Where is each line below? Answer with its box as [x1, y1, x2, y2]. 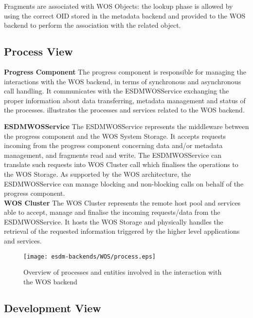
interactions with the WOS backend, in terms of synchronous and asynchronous [4, 76, 241, 86]
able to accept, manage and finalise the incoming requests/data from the [4, 207, 220, 217]
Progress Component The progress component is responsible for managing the [4, 66, 246, 76]
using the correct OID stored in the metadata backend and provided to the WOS [4, 10, 246, 20]
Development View [4, 300, 101, 315]
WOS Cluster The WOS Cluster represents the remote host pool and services [4, 197, 241, 207]
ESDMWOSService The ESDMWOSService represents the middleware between [4, 121, 249, 131]
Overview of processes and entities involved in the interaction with [23, 267, 222, 277]
